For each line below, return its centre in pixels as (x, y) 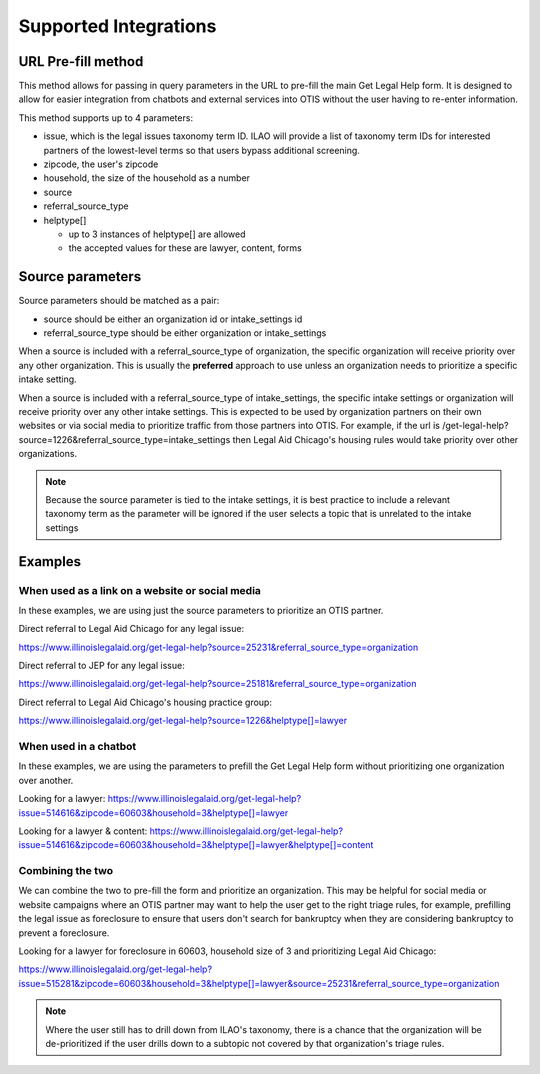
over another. (46, 780)
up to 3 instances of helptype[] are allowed (157, 234)
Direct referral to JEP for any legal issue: (101, 666)
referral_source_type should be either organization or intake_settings (185, 333)
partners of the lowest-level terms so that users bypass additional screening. (201, 150)
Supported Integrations (117, 26)
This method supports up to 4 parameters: (106, 117)
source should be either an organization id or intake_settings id (173, 319)
